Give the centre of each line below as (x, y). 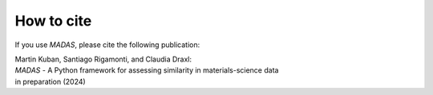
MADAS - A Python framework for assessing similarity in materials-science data (147, 70)
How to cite (53, 21)
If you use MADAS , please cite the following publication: (107, 45)
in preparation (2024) (50, 81)
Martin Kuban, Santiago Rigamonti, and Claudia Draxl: (103, 59)
